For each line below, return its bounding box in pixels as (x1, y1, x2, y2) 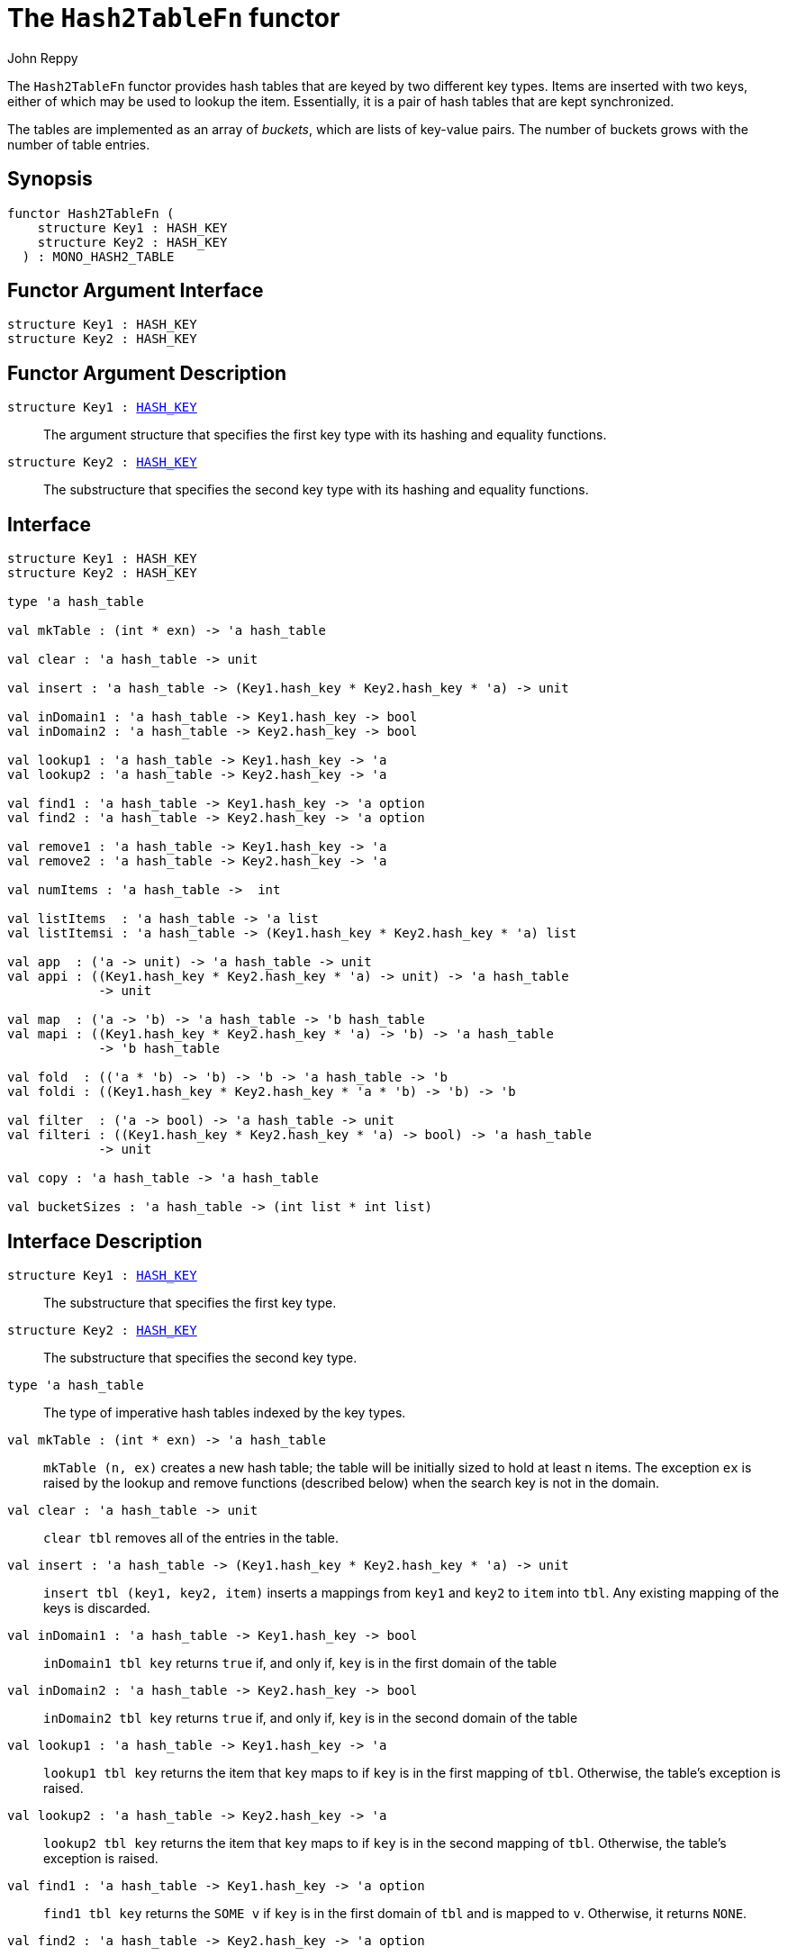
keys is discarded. (43, 1599, 150, 1616)
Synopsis (7, 168, 93, 191)
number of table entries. (7, 136, 150, 152)
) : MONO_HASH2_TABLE (22, 249, 175, 264)
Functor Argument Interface (7, 279, 264, 303)
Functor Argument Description (7, 361, 287, 385)
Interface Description (7, 1229, 203, 1253)
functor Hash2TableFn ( (7, 205, 175, 221)
